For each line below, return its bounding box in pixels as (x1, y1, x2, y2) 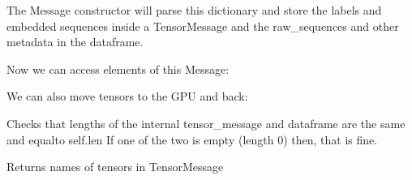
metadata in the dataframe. (6, 33, 144, 50)
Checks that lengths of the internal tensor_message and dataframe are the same (6, 114, 406, 131)
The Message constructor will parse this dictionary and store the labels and (6, 2, 382, 18)
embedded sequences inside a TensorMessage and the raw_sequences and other (6, 17, 399, 34)
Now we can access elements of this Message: (6, 60, 230, 77)
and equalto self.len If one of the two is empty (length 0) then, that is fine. (6, 131, 378, 148)
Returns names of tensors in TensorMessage (6, 158, 224, 175)
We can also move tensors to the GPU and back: (6, 88, 248, 105)
